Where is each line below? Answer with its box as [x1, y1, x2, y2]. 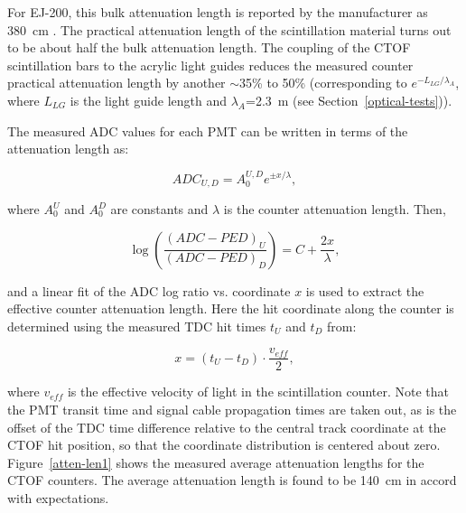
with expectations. [7, 489, 109, 508]
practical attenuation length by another [7, 73, 226, 92]
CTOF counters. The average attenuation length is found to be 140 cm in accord [7, 471, 457, 490]
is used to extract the [305, 281, 424, 300]
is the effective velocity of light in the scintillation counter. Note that [67, 382, 450, 401]
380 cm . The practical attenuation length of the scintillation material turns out [7, 20, 452, 39]
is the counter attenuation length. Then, [223, 200, 446, 219]
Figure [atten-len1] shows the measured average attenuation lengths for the [7, 452, 424, 471]
